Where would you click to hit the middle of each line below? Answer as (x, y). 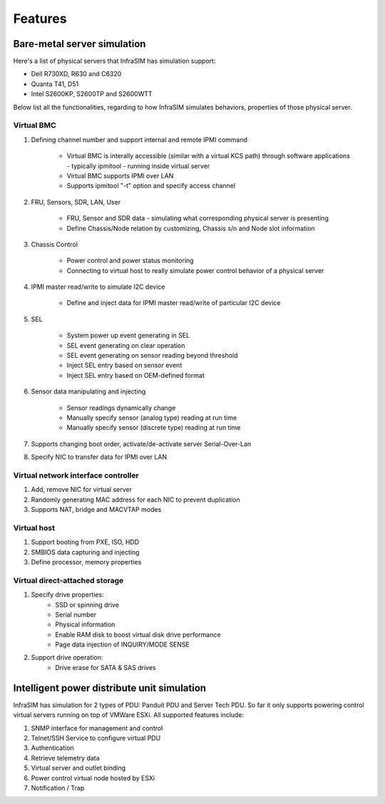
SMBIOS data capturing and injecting (85, 552)
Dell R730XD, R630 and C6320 (76, 74)
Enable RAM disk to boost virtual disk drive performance (138, 634)
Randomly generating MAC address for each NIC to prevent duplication (135, 500)
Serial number (76, 614)
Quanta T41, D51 (55, 84)
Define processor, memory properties (86, 562)
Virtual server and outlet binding (78, 768)
